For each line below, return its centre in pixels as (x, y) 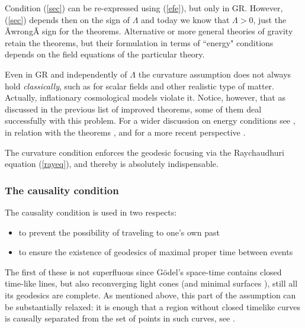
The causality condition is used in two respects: (91, 212)
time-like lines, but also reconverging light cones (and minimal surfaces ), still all (151, 283)
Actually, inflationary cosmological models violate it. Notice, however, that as (145, 97)
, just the (270, 19)
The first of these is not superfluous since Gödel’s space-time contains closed (143, 271)
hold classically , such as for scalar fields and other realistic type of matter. (139, 86)
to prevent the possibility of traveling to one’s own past (119, 232)
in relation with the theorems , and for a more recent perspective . (125, 132)
